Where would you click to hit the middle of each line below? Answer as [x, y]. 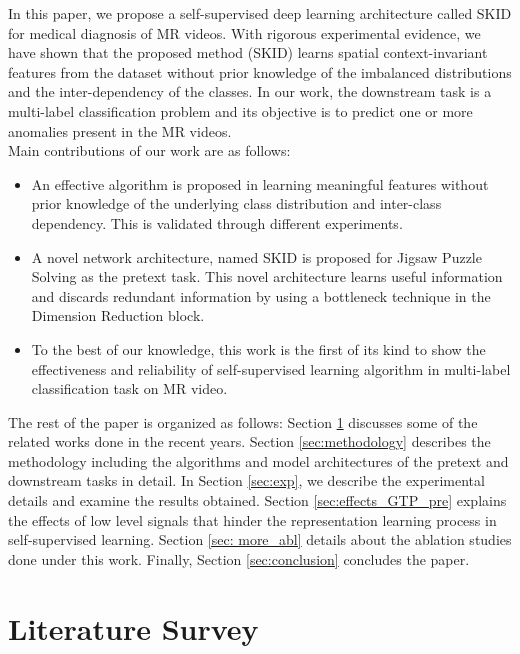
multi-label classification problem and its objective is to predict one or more [240, 110]
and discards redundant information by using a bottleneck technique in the [261, 295]
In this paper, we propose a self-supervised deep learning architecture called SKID [260, 13]
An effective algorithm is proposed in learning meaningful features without [260, 183]
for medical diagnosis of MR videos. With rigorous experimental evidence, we [244, 32]
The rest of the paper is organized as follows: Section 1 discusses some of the [243, 421]
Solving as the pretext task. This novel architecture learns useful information [267, 276]
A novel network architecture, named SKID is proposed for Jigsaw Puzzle [256, 256]
